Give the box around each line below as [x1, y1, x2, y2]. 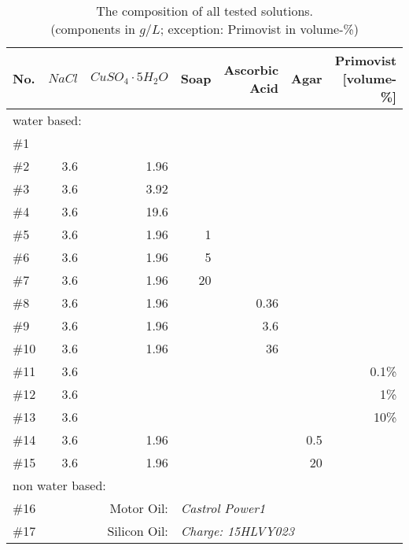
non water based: [13, 476, 106, 494]
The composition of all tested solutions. [96, 2, 314, 20]
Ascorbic [223, 60, 279, 79]
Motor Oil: [109, 499, 168, 517]
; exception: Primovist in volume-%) [160, 20, 359, 38]
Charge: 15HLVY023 [180, 522, 294, 540]
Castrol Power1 [180, 499, 266, 517]
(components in [50, 20, 135, 38]
